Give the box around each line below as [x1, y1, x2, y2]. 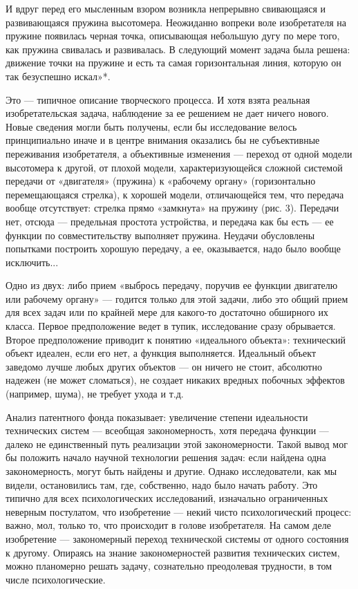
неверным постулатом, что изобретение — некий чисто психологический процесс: [6, 504, 352, 518]
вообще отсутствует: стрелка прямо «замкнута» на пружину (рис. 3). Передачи [6, 200, 339, 215]
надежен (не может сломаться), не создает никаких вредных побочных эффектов [6, 373, 345, 387]
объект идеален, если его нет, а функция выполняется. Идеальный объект [6, 346, 317, 360]
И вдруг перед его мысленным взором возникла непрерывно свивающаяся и [6, 1, 326, 15]
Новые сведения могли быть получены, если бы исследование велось [6, 119, 297, 133]
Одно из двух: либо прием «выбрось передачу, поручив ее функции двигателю [6, 278, 338, 292]
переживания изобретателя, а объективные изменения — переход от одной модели [6, 146, 352, 160]
